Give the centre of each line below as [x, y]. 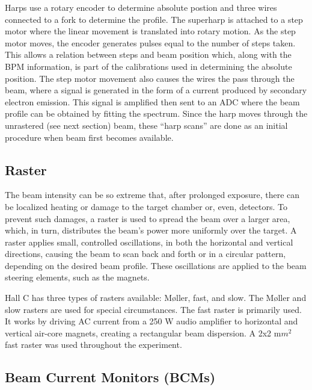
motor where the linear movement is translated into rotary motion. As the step [150, 31]
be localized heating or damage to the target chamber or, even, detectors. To [146, 206]
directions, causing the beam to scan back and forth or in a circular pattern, [145, 254]
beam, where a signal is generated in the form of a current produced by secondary [156, 90]
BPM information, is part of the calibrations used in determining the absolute [148, 66]
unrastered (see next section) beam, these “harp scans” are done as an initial [146, 125]
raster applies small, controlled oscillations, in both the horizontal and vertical [149, 242]
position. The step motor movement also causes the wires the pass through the [150, 78]
